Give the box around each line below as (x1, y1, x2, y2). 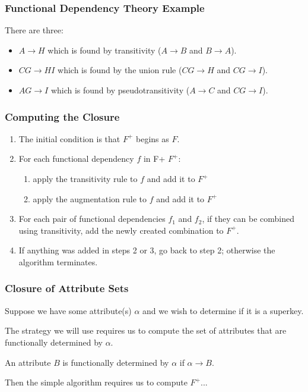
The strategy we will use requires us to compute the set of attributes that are (5, 324, 287, 337)
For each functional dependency (18, 152, 134, 165)
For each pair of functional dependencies (18, 212, 166, 225)
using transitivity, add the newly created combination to (18, 224, 224, 236)
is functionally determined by (62, 356, 169, 368)
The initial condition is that (18, 132, 120, 145)
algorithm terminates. (18, 255, 98, 268)
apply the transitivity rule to (33, 173, 138, 184)
